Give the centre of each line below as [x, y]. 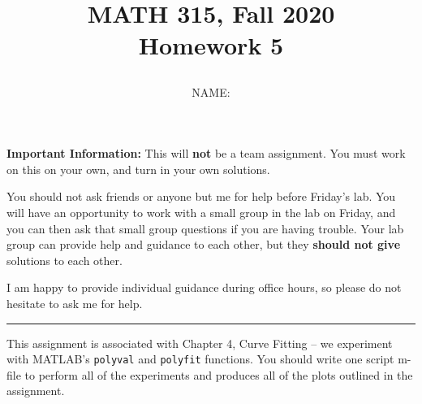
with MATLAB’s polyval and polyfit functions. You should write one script [200, 359]
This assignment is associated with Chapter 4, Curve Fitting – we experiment [200, 343]
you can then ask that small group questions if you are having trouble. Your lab [205, 228]
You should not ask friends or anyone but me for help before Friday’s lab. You [201, 196]
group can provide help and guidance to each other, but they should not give [204, 244]
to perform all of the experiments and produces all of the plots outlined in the [219, 374]
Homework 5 [211, 45]
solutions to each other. [65, 260]
